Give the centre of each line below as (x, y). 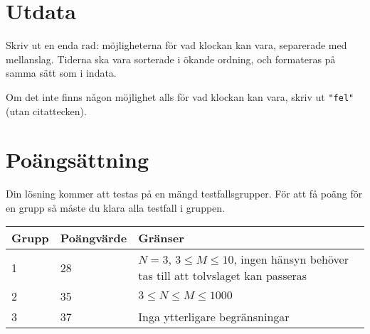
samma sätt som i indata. (61, 73)
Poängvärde (94, 238)
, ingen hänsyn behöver (291, 259)
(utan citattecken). (46, 111)
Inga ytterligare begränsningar (214, 317)
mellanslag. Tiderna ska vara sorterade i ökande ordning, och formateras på (171, 59)
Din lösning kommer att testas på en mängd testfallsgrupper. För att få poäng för (184, 194)
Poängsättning (78, 160)
